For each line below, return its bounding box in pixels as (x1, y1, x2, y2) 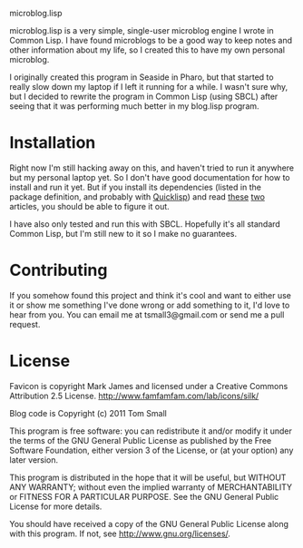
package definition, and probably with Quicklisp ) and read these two (9, 191, 266, 202)
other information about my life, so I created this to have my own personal (9, 44, 286, 55)
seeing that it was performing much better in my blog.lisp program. (9, 101, 260, 112)
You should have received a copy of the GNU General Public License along (9, 518, 288, 529)
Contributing (9, 260, 108, 280)
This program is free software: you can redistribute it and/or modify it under (9, 426, 292, 436)
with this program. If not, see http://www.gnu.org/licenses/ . (9, 528, 231, 539)
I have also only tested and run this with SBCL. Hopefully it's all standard (9, 218, 281, 230)
